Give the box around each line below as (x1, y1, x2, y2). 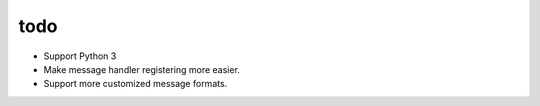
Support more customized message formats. (43, 78, 228, 90)
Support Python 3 (43, 50, 117, 62)
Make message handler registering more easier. (43, 63, 240, 75)
